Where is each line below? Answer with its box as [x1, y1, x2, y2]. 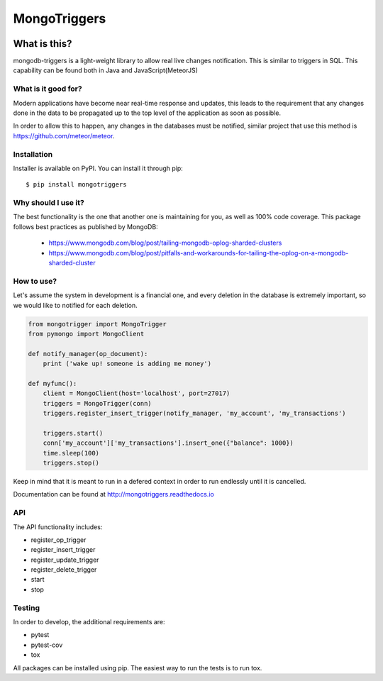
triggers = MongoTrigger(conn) [43, 399, 152, 407]
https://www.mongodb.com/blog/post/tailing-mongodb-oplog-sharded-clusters [48, 238, 282, 248]
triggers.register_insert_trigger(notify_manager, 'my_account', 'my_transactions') [43, 409, 347, 418]
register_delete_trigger [30, 565, 97, 574]
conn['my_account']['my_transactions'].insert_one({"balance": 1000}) [43, 439, 294, 447]
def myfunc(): [28, 380, 77, 387]
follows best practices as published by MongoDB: [13, 222, 159, 231]
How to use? [13, 276, 57, 286]
